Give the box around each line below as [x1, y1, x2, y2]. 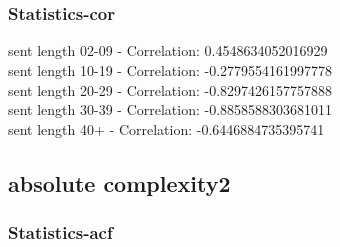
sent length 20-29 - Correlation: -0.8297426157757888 [8, 79, 333, 100]
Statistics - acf [8, 220, 113, 245]
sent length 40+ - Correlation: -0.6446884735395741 [8, 118, 325, 139]
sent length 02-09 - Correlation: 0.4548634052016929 [8, 40, 328, 61]
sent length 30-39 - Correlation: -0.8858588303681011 [8, 99, 333, 120]
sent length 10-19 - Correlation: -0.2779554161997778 [8, 60, 333, 80]
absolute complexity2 [8, 167, 231, 198]
